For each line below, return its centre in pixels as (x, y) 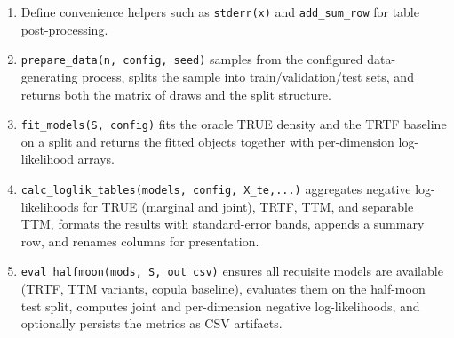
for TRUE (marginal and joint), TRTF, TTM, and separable (248, 206)
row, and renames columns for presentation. (140, 241)
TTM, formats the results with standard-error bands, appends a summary (223, 224)
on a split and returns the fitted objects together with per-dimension (207, 141)
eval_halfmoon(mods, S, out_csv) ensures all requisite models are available (232, 271)
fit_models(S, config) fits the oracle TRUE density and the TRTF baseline (234, 124)
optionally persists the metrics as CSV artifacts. (151, 323)
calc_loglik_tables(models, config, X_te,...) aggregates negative (216, 188)
